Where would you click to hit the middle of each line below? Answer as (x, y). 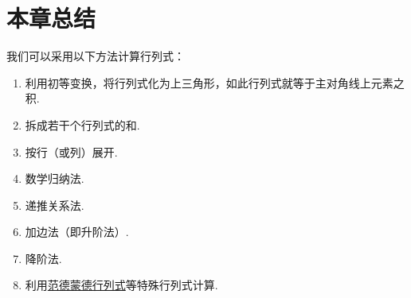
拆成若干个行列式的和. (82, 124)
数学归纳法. (55, 178)
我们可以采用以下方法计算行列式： (96, 56)
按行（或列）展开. (71, 151)
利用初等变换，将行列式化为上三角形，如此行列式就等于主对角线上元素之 (215, 82)
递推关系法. (55, 205)
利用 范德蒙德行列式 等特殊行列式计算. (121, 285)
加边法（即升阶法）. (77, 232)
